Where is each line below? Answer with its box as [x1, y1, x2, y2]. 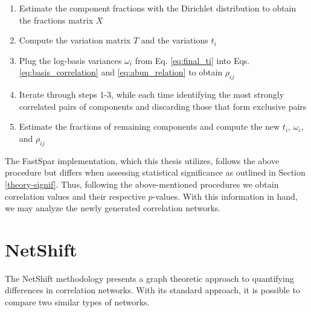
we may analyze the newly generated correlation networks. [5, 202, 221, 214]
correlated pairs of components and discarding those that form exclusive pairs [19, 100, 307, 112]
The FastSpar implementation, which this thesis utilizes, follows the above [5, 154, 280, 167]
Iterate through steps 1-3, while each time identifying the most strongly [19, 88, 284, 101]
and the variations [141, 34, 208, 46]
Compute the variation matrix [19, 34, 131, 46]
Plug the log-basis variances [19, 54, 122, 66]
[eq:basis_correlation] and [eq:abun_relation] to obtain [19, 66, 223, 78]
